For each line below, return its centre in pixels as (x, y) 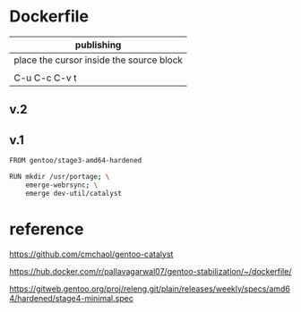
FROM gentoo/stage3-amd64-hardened (76, 161)
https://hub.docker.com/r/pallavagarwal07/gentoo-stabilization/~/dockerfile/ (150, 271)
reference (47, 229)
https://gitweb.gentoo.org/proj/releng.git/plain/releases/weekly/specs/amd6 (150, 289)
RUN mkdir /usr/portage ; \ (60, 177)
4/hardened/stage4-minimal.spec (72, 298)
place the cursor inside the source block (99, 60)
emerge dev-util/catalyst (74, 193)
